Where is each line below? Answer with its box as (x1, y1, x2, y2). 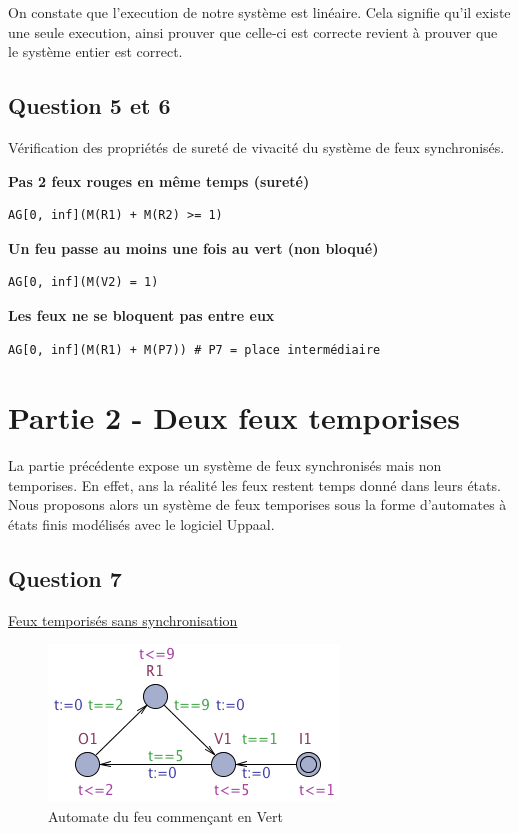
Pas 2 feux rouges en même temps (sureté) (8, 170, 310, 191)
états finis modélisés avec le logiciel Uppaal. (8, 514, 275, 535)
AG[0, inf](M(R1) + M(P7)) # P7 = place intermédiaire (8, 342, 381, 357)
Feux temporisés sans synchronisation (8, 609, 238, 630)
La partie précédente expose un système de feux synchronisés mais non (8, 455, 442, 476)
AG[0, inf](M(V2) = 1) (8, 275, 159, 290)
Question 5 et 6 (8, 90, 171, 121)
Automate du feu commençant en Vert (48, 806, 283, 827)
